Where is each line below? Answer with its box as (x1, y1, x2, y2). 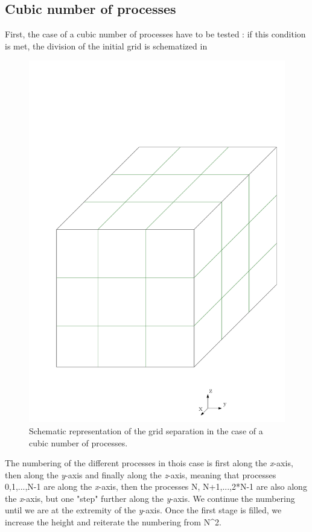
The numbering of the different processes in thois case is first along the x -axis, (5, 457, 293, 469)
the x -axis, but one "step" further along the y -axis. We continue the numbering (5, 492, 295, 504)
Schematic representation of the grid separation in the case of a (29, 424, 263, 437)
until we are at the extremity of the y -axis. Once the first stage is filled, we (5, 504, 282, 516)
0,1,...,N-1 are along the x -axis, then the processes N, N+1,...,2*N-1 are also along (5, 480, 307, 493)
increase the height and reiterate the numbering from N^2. (5, 516, 221, 528)
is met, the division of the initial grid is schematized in (5, 39, 208, 52)
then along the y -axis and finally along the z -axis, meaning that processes (5, 468, 276, 481)
